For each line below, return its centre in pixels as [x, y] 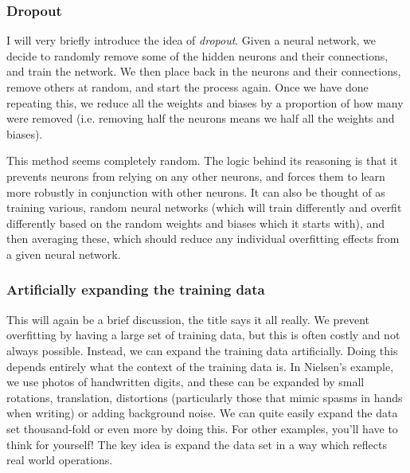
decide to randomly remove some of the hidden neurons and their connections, [197, 55]
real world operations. [60, 460]
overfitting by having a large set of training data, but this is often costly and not [203, 335]
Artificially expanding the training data [136, 289]
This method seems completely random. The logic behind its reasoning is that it [202, 160]
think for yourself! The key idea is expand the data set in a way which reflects [197, 444]
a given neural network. [64, 254]
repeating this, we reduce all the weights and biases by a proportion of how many [205, 102]
